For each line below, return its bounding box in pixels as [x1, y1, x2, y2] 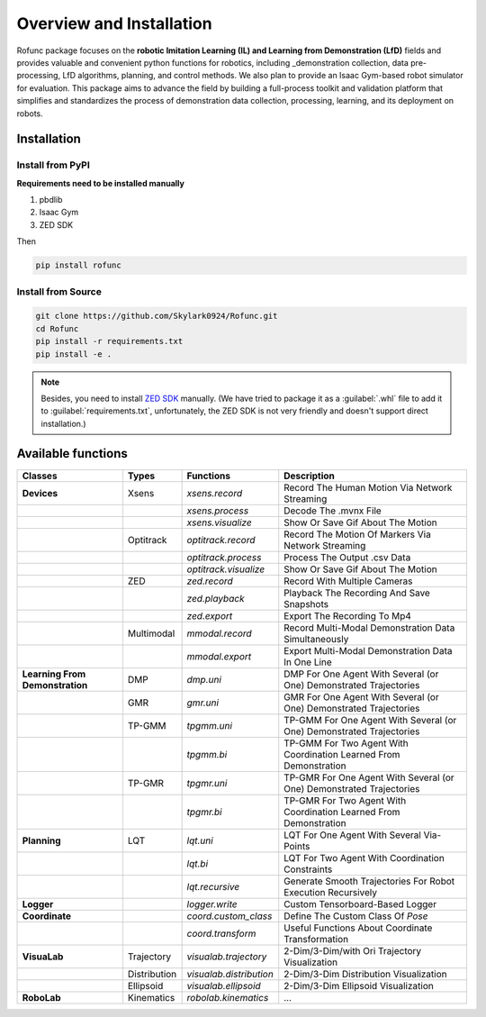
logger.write [186, 897, 238, 910]
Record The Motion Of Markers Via [283, 528, 431, 540]
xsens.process [186, 504, 249, 517]
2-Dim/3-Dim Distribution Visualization [283, 967, 447, 980]
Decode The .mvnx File [283, 504, 382, 517]
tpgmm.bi [186, 748, 228, 760]
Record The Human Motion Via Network [283, 481, 453, 494]
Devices [22, 486, 58, 499]
